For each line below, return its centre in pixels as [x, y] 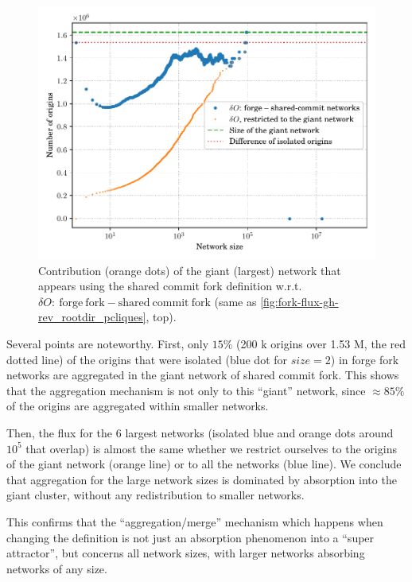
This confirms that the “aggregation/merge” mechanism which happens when [195, 521]
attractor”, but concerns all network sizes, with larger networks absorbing [186, 553]
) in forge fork [365, 359]
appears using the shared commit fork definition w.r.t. [170, 286]
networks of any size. [57, 568]
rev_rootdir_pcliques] [92, 317]
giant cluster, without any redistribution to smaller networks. [155, 495]
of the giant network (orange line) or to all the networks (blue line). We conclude [204, 464]
